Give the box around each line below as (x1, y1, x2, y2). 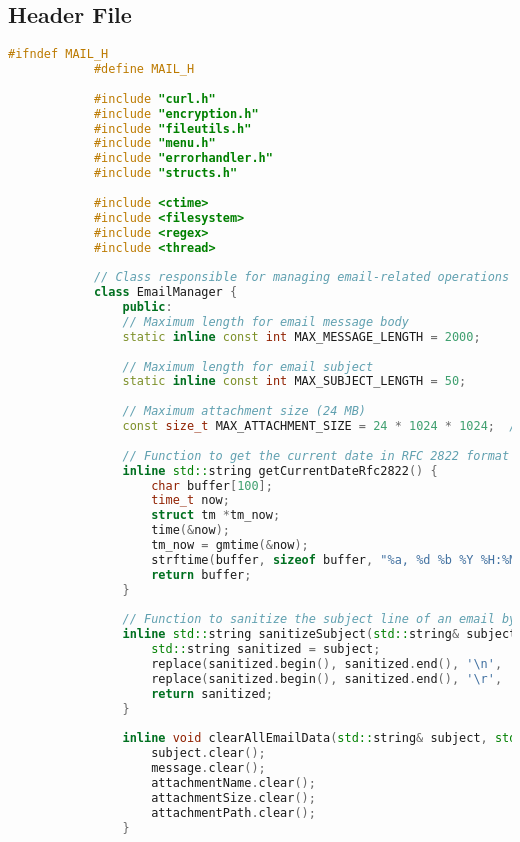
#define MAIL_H (93, 62, 195, 77)
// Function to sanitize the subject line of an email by (122, 612, 517, 627)
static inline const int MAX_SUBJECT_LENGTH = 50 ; (122, 374, 467, 389)
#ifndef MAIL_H (8, 47, 109, 62)
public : (122, 300, 173, 315)
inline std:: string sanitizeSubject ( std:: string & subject (122, 627, 517, 642)
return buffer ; (151, 567, 252, 582)
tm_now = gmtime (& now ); (151, 538, 309, 553)
